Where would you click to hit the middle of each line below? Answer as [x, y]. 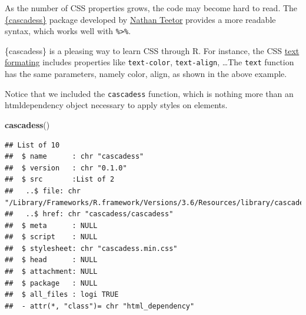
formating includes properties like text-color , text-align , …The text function [149, 62]
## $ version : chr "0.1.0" [66, 168]
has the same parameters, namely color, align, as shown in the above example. [146, 74]
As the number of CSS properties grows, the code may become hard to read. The [151, 8]
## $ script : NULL [51, 237]
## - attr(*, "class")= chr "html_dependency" [100, 306]
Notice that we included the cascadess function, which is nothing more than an [149, 93]
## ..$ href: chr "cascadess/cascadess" [89, 214]
